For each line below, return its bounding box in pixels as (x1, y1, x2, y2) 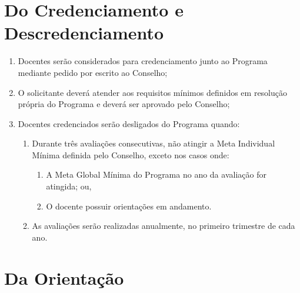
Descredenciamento (4, 21, 164, 45)
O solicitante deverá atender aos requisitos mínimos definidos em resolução (18, 86, 288, 98)
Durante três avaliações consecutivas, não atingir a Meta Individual (32, 137, 275, 149)
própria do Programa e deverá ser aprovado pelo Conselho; (18, 98, 230, 110)
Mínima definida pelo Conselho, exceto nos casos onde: (32, 148, 229, 161)
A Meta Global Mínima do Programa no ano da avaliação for (46, 168, 266, 181)
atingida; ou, (46, 180, 92, 192)
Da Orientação (4, 265, 124, 289)
